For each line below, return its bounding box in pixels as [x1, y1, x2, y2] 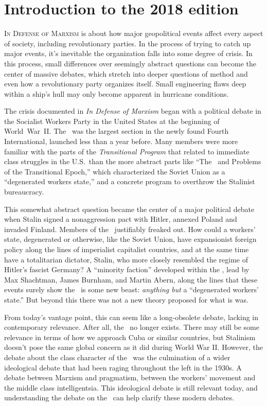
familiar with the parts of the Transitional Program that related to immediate [4, 146, 250, 156]
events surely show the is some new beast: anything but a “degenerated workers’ [4, 284, 259, 295]
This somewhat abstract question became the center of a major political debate [4, 203, 255, 214]
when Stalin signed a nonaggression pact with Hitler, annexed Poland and [4, 214, 237, 224]
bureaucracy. [4, 186, 44, 197]
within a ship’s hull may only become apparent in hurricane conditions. [4, 88, 229, 99]
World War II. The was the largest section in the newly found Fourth [4, 126, 229, 136]
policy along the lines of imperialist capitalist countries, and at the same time [4, 244, 249, 254]
